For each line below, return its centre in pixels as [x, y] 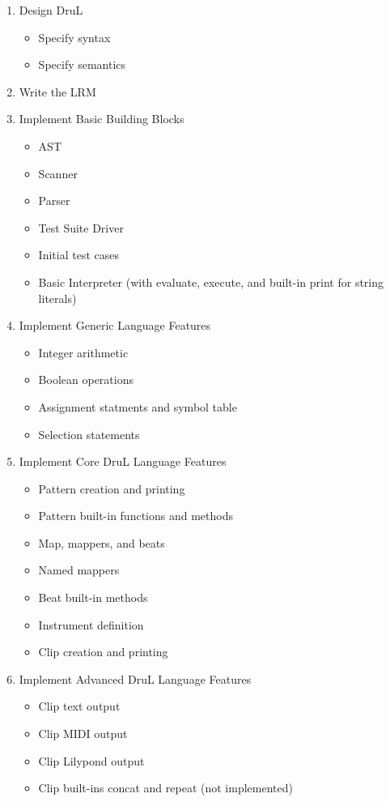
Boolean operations [86, 380]
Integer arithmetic [83, 352]
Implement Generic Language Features [115, 325]
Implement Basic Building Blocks [102, 119]
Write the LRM [57, 91]
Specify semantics [82, 64]
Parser [54, 200]
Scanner [58, 173]
